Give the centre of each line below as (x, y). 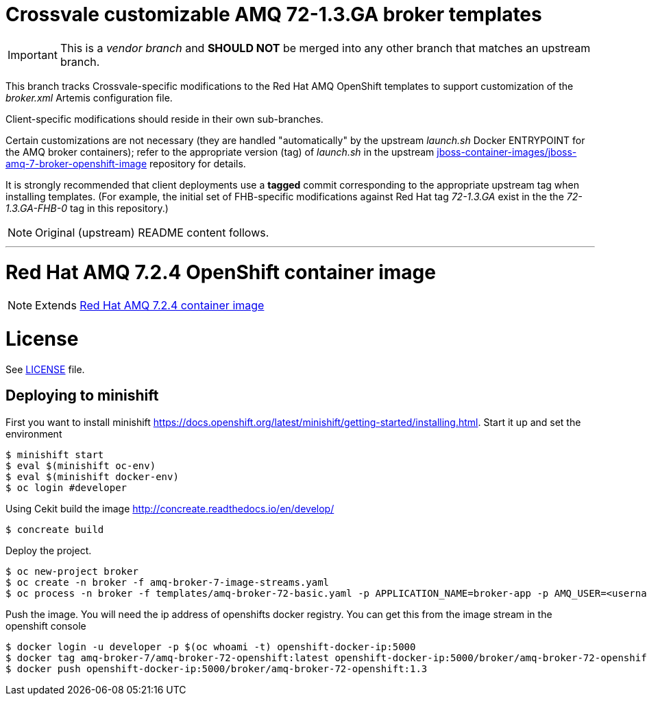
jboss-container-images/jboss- (507, 152)
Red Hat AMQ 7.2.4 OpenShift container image (221, 272)
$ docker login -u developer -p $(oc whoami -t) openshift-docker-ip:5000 (211, 646)
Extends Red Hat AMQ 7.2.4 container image (150, 306)
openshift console (46, 626)
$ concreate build (55, 529)
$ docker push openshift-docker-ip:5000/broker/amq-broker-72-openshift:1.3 (217, 668)
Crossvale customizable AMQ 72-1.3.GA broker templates (274, 14)
